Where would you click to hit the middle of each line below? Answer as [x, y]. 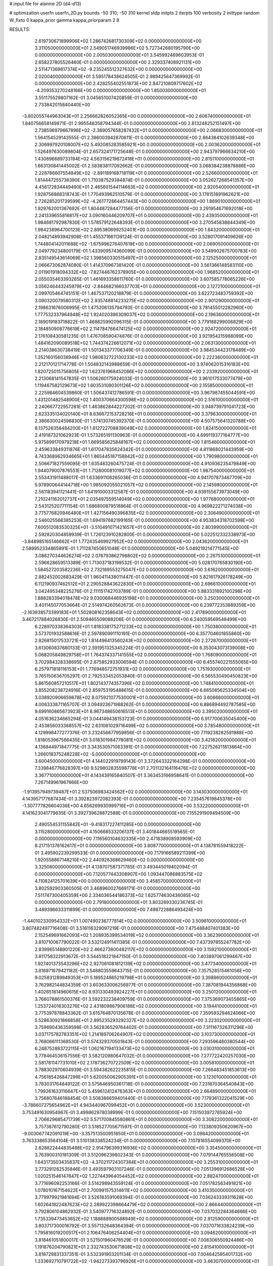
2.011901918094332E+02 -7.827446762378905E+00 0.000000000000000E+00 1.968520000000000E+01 [147, 272]
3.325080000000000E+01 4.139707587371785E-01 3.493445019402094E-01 [116, 867]
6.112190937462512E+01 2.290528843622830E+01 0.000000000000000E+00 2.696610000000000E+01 [145, 584]
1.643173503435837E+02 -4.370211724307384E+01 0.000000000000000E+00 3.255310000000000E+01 [146, 1162]
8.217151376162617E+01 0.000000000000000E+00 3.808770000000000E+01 [117, 846]
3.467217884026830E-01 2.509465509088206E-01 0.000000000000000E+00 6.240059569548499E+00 [134, 619]
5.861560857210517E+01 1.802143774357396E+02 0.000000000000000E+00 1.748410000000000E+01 [144, 683]
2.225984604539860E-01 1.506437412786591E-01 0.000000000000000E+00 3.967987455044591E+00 [145, 392]
